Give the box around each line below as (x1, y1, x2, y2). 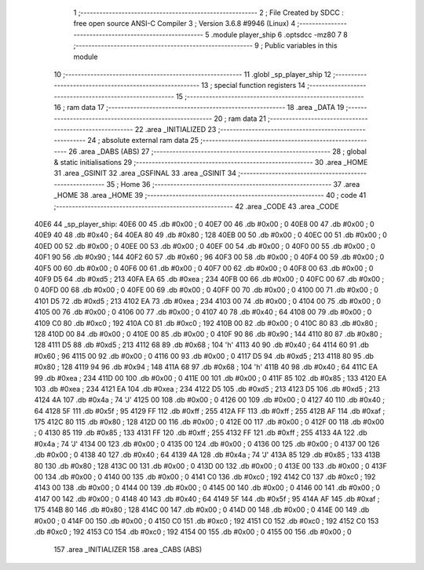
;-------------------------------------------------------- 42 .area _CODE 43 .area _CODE (53, 201, 339, 211)
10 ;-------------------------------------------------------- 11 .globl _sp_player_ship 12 (53, 69, 331, 79)
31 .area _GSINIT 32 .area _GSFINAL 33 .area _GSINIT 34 (53, 169, 237, 178)
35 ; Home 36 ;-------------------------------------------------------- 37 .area (106, 179, 360, 188)
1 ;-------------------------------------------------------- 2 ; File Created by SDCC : (73, 8, 345, 17)
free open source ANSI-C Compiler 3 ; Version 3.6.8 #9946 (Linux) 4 (73, 19, 296, 28)
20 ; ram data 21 (213, 114, 266, 123)
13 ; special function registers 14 (201, 81, 306, 90)
